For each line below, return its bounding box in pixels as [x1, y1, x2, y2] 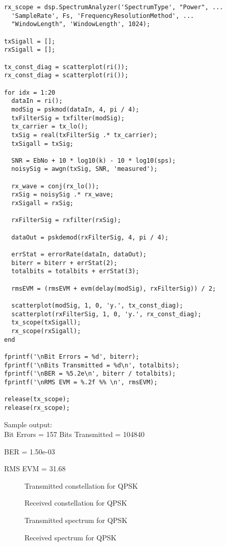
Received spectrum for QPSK [24, 532, 117, 542]
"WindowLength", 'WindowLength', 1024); [11, 20, 150, 28]
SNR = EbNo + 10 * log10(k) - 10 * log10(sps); [11, 157, 176, 164]
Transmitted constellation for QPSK [24, 480, 138, 491]
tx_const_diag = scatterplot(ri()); [4, 63, 129, 71]
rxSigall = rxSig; [11, 200, 74, 207]
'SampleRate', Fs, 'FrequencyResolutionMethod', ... [11, 12, 194, 19]
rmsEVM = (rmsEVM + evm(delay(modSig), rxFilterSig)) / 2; [11, 285, 216, 292]
